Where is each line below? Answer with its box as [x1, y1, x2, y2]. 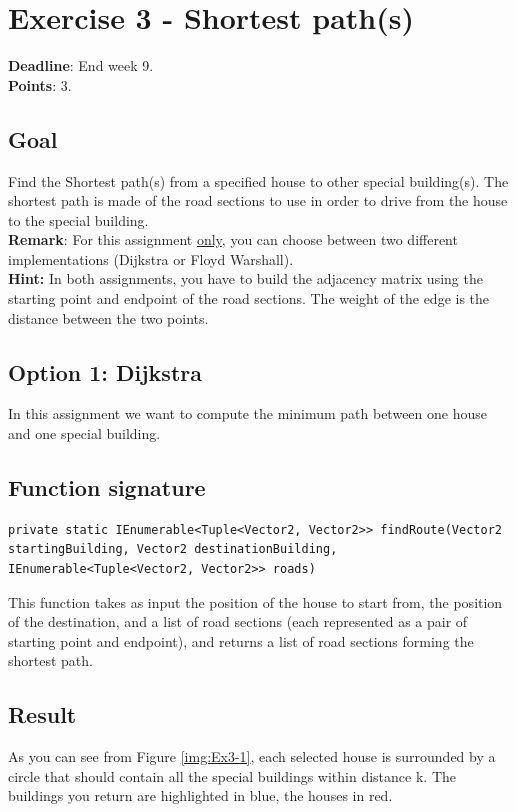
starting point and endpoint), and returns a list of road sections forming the [8, 630, 474, 651]
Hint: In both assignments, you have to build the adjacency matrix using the [8, 268, 483, 289]
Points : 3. [8, 74, 72, 95]
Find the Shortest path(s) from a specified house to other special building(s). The [8, 170, 509, 191]
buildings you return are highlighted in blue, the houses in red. [8, 785, 393, 806]
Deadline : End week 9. [8, 55, 154, 76]
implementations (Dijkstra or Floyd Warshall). [8, 248, 294, 269]
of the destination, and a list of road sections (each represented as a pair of [8, 611, 468, 632]
